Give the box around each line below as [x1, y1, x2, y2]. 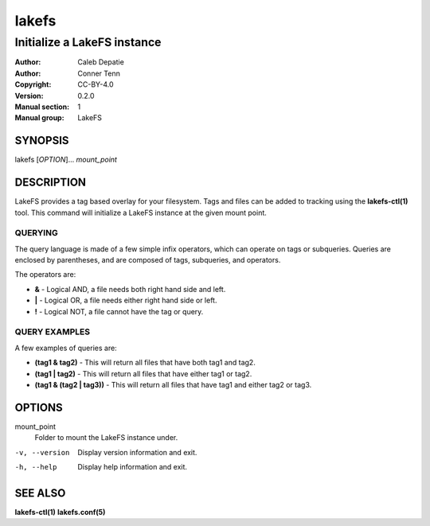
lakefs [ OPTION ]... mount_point [14, 155, 117, 165]
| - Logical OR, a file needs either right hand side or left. [34, 295, 217, 306]
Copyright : [14, 80, 52, 89]
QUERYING [14, 228, 59, 239]
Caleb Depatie [77, 57, 125, 67]
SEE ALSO [14, 486, 66, 500]
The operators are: [14, 270, 76, 279]
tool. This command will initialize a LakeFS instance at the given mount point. [14, 208, 267, 217]
